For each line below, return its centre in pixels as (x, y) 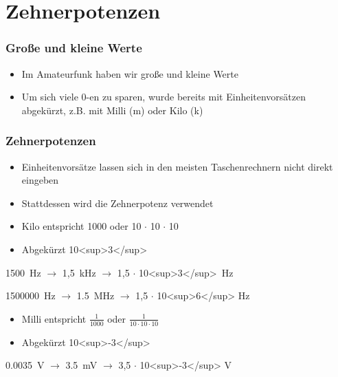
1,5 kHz (79, 272)
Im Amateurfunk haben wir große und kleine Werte (130, 73)
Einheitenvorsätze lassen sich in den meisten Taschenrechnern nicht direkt (177, 166)
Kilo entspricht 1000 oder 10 (81, 226)
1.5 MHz (95, 295)
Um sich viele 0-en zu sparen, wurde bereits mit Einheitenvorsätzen (164, 97)
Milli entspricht (54, 318)
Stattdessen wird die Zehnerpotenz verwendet (117, 203)
